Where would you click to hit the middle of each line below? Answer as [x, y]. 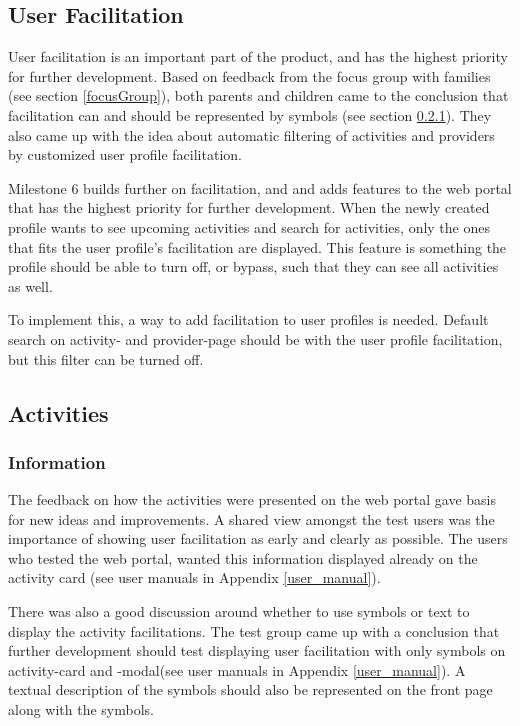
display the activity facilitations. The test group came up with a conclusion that [254, 630]
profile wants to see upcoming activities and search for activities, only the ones [249, 226]
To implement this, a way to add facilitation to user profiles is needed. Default [248, 319]
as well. [30, 285]
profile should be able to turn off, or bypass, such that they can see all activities [253, 266]
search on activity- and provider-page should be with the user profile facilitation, [255, 338]
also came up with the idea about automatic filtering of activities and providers [251, 134]
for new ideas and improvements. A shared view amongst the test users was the [251, 518]
